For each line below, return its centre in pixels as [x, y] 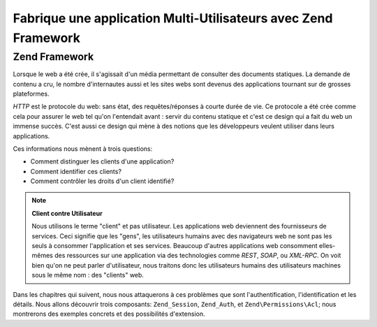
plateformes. [31, 94]
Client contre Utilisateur [67, 213]
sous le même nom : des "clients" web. [88, 275]
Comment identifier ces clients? [76, 171]
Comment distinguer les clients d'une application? [102, 161]
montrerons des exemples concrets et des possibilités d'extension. [109, 314]
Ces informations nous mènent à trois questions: [83, 148]
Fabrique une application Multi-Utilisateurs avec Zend [173, 18]
